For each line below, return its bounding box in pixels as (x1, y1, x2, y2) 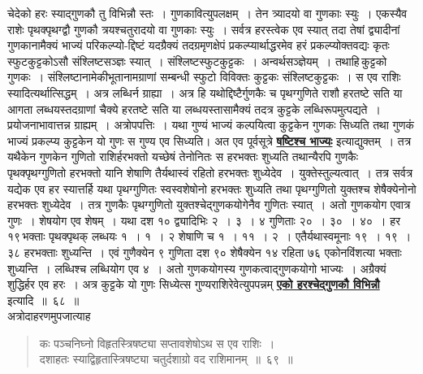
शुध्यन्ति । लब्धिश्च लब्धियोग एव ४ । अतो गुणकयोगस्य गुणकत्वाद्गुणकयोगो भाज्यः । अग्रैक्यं (7, 259, 386, 276)
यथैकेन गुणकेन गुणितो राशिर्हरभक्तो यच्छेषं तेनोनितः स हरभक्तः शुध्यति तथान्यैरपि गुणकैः (7, 148, 359, 165)
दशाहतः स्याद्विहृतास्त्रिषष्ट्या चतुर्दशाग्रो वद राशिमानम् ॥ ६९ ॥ (39, 350, 293, 367)
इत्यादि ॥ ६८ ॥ (7, 291, 80, 308)
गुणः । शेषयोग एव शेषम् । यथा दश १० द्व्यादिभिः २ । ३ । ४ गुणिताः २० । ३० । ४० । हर (7, 211, 401, 228)
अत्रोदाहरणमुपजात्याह (7, 307, 91, 324)
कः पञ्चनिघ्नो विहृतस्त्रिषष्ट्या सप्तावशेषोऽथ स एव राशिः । (39, 334, 275, 351)
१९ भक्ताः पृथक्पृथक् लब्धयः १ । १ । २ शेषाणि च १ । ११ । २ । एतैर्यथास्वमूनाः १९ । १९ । (7, 228, 412, 245)
